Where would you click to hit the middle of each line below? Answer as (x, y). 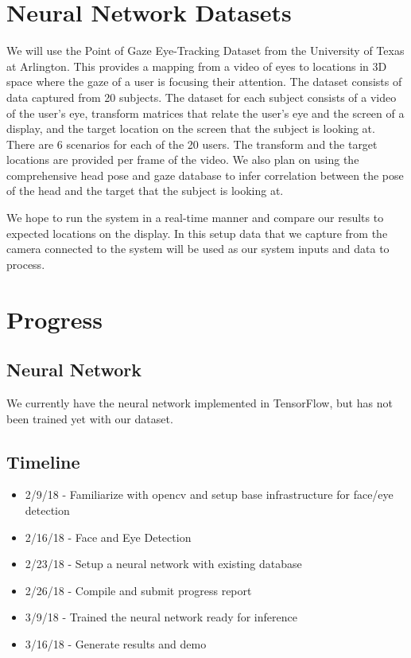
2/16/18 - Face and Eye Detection (108, 537)
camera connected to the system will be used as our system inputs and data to (198, 249)
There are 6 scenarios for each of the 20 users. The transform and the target (192, 144)
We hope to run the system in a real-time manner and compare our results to (195, 218)
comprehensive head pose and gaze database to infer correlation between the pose (205, 175)
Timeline (43, 461)
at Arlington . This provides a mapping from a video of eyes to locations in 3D (197, 66)
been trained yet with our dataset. (90, 418)
